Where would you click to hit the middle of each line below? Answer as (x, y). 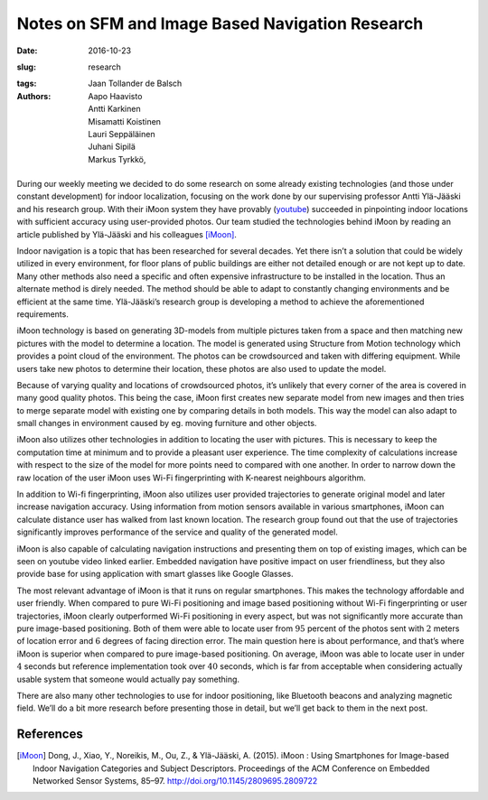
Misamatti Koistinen (125, 121)
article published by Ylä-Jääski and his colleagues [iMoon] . (127, 234)
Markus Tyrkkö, (117, 159)
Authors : (34, 96)
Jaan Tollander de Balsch (135, 84)
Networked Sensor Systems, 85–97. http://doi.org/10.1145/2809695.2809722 (175, 780)
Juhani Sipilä (112, 147)
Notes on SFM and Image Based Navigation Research (220, 23)
